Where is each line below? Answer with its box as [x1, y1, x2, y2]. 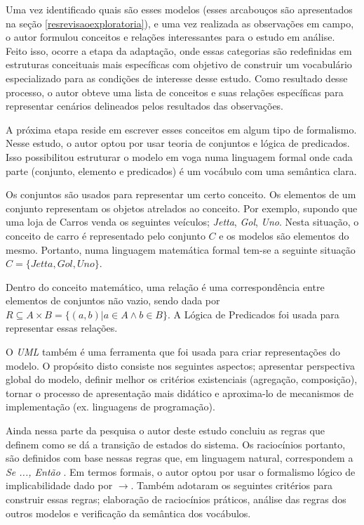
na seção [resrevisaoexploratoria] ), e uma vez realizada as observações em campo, [6, 15, 354, 30]
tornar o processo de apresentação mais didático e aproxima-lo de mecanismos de [6, 385, 354, 400]
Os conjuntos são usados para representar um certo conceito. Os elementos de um [6, 187, 356, 202]
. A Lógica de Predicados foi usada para [168, 306, 339, 321]
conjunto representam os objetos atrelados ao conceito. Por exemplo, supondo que [6, 200, 358, 215]
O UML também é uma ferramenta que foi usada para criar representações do [6, 344, 341, 359]
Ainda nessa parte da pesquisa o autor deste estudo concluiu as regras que [6, 423, 325, 438]
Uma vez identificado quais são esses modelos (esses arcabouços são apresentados [6, 2, 353, 16]
